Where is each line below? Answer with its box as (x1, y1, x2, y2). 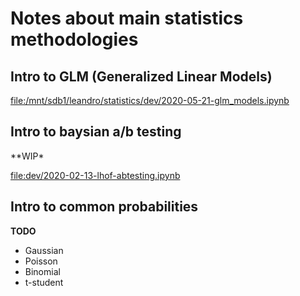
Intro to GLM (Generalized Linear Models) (10, 68, 273, 85)
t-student (24, 276, 64, 288)
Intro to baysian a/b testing (10, 123, 182, 141)
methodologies (10, 28, 139, 51)
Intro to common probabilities (10, 198, 199, 216)
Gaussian (24, 244, 64, 256)
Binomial (24, 265, 61, 277)
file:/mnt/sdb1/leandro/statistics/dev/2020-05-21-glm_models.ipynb (10, 95, 290, 106)
